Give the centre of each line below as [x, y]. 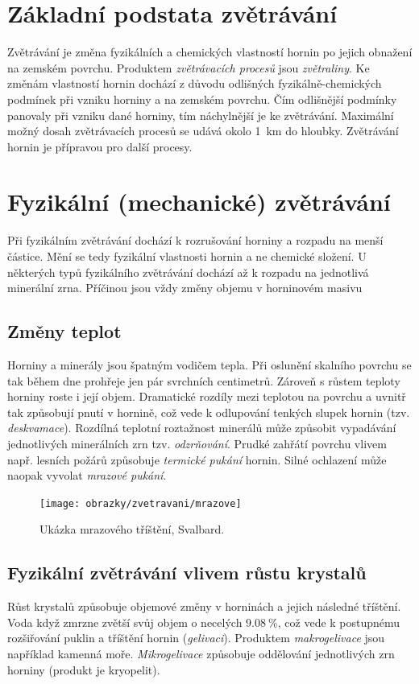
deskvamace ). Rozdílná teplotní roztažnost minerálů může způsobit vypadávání [202, 428]
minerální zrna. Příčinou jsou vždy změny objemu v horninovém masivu [185, 288]
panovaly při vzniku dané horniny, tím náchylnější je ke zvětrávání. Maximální [201, 115]
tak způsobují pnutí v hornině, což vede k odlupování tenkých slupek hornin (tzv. [209, 412]
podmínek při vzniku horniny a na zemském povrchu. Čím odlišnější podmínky [202, 99]
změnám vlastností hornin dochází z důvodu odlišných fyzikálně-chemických [195, 83]
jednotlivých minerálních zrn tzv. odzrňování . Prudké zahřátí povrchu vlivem [197, 443]
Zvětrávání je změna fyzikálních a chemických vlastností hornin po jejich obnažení [210, 52]
